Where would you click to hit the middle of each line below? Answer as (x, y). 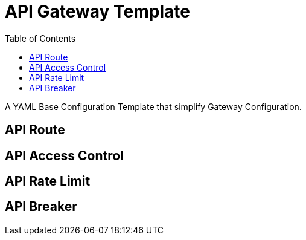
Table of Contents (40, 38)
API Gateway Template (97, 11)
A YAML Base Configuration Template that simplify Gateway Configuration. (153, 106)
